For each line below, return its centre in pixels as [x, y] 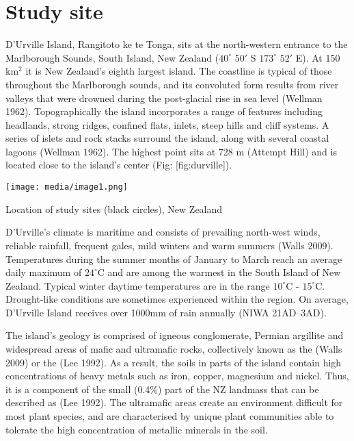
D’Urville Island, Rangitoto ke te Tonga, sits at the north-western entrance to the [177, 44]
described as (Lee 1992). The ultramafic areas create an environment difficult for [174, 402]
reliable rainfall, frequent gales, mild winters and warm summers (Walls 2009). [169, 245]
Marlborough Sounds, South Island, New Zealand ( [112, 57]
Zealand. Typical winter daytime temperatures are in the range [138, 285]
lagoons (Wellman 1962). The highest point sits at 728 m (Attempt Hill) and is [171, 151]
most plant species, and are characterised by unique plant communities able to [170, 416]
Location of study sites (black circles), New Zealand [114, 209]
